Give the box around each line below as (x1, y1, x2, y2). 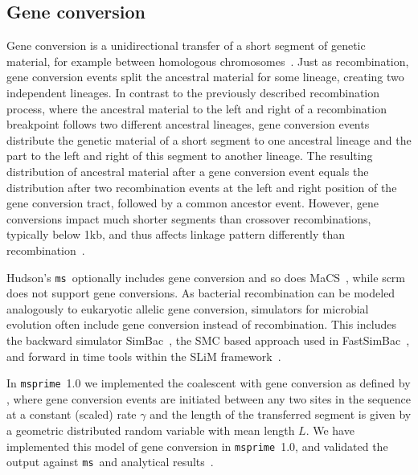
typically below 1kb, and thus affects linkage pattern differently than (6, 226, 346, 243)
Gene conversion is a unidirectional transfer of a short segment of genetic (6, 37, 366, 54)
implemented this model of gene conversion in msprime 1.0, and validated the (6, 437, 388, 454)
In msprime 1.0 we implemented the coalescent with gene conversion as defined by (6, 375, 411, 391)
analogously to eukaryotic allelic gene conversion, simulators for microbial (6, 300, 369, 317)
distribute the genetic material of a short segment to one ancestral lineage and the (6, 131, 412, 148)
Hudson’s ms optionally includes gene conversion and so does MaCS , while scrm (6, 268, 406, 285)
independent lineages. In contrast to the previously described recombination (6, 84, 380, 100)
